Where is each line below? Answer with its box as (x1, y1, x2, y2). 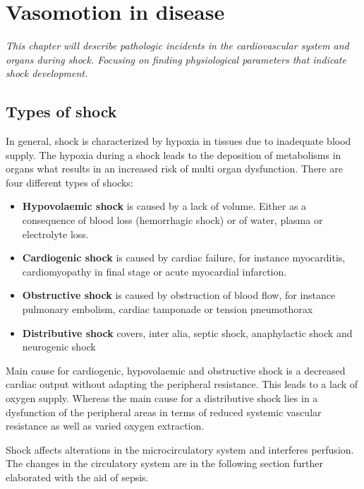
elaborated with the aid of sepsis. (6, 469, 149, 484)
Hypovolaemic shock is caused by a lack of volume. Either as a (22, 199, 307, 213)
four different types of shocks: (6, 175, 133, 189)
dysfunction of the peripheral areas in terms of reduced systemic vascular (6, 404, 322, 419)
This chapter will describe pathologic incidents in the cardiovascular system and (6, 38, 349, 53)
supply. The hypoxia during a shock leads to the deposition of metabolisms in (6, 147, 341, 162)
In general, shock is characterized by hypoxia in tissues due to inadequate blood (6, 134, 351, 148)
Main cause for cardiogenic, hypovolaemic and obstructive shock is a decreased (6, 363, 346, 377)
